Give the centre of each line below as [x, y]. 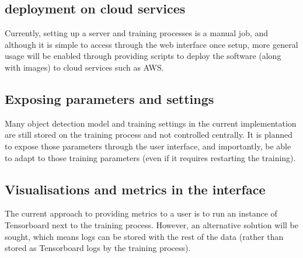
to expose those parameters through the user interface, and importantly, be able [148, 146]
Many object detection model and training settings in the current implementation [151, 123]
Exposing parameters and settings [109, 98]
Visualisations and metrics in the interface [135, 189]
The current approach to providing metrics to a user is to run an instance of [141, 213]
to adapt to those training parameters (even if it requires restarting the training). [150, 157]
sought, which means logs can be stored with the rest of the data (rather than [144, 236]
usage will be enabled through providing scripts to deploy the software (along [143, 56]
